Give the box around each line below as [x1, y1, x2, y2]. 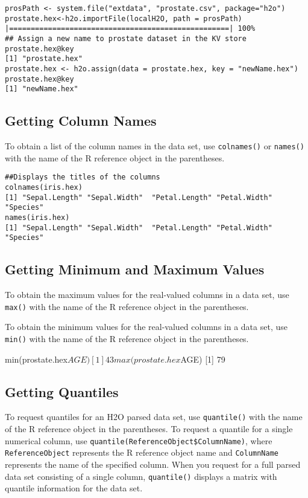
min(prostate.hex [5, 352, 68, 365]
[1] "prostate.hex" [5, 54, 83, 63]
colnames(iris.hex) [5, 183, 83, 192]
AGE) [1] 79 [180, 352, 225, 365]
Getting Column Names [5, 111, 157, 130]
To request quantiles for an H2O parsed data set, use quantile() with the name [5, 410, 303, 423]
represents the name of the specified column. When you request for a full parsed [5, 458, 301, 471]
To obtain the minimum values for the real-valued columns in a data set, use [5, 320, 288, 333]
